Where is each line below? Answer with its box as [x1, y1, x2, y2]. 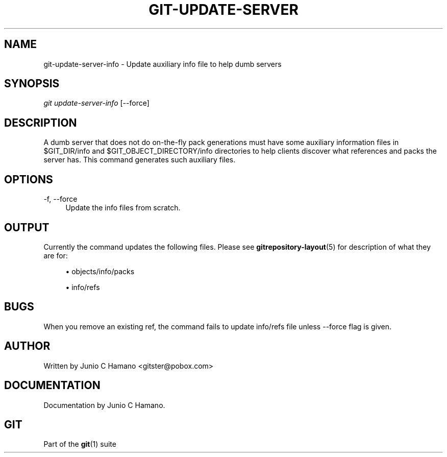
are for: [43, 251, 68, 260]
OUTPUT [4, 221, 49, 234]
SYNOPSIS [4, 77, 60, 90]
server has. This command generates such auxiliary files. [43, 155, 236, 164]
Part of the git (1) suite [43, 440, 116, 449]
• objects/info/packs [65, 267, 135, 276]
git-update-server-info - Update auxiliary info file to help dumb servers [43, 59, 282, 68]
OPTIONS [4, 173, 53, 186]
